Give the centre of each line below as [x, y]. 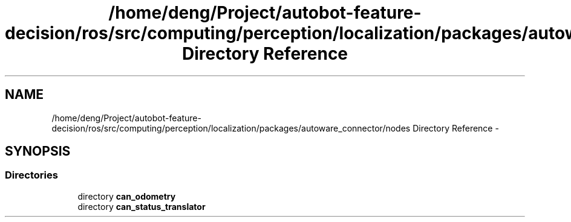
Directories [31, 175]
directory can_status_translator [142, 206]
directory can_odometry [127, 196]
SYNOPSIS [38, 151]
